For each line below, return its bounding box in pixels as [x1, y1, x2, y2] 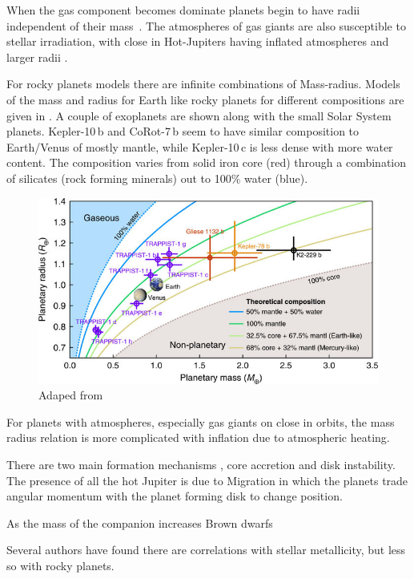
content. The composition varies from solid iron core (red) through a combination [6, 154, 407, 171]
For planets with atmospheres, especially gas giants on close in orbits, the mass [6, 413, 395, 430]
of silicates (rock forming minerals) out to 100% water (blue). [6, 169, 308, 186]
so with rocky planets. [6, 557, 115, 573]
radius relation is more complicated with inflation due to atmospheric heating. [6, 429, 390, 446]
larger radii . [6, 48, 68, 65]
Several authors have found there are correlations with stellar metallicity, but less [6, 541, 406, 558]
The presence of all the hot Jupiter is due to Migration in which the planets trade [6, 472, 408, 488]
